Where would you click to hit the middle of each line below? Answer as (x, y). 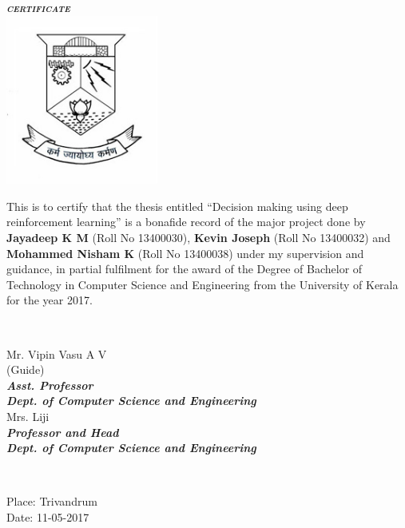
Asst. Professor (50, 385)
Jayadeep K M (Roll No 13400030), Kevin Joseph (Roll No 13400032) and (199, 238)
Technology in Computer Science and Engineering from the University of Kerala (202, 284)
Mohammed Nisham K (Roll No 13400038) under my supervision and (185, 253)
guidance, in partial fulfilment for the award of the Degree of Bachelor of (185, 269)
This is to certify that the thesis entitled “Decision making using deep (177, 206)
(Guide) (26, 369)
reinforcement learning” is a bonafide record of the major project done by (186, 222)
